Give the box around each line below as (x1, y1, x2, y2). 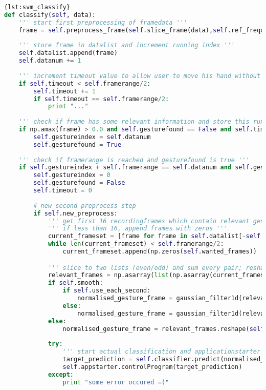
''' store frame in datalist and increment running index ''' (18, 42, 235, 49)
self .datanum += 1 (18, 57, 81, 65)
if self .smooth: (48, 279, 103, 287)
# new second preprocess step (33, 202, 136, 209)
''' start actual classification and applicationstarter (62, 348, 261, 356)
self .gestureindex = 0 (33, 171, 110, 179)
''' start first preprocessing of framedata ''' (18, 18, 187, 26)
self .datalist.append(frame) (18, 49, 118, 57)
